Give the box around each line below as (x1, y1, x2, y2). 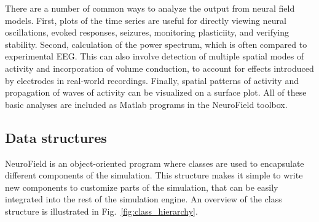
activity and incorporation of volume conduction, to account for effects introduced (5, 61, 314, 74)
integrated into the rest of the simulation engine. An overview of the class (5, 193, 282, 205)
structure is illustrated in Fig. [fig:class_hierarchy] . (5, 204, 198, 217)
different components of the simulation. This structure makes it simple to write (5, 169, 303, 182)
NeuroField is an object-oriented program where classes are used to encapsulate (5, 156, 304, 169)
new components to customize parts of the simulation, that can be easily (5, 180, 278, 193)
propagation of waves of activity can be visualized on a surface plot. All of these (5, 86, 307, 99)
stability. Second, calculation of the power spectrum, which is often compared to (5, 37, 307, 50)
